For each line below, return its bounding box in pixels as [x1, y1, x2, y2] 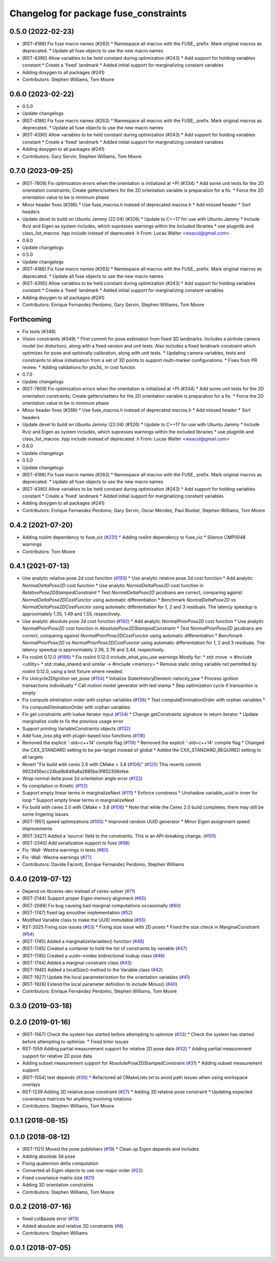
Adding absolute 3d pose [22, 1153, 76, 1159]
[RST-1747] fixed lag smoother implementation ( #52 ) [22, 910, 133, 916]
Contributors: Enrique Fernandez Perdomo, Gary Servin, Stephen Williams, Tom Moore [22, 302, 204, 308]
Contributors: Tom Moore [22, 548, 76, 555]
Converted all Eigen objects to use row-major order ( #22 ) [22, 1167, 143, 1174]
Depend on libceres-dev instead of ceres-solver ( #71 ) [22, 888, 135, 894]
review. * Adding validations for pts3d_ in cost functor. [22, 364, 136, 371]
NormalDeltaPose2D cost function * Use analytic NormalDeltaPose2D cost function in [22, 582, 204, 588]
